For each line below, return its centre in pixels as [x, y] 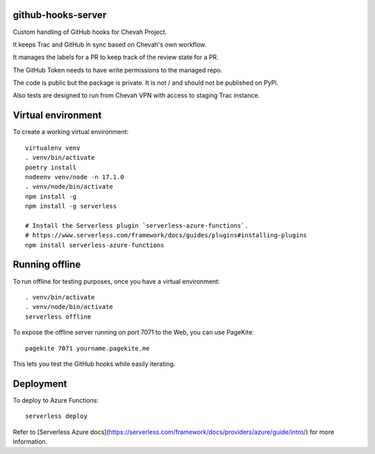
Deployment [40, 384]
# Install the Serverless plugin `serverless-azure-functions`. [137, 225]
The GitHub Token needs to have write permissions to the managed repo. [118, 70]
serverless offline [58, 317]
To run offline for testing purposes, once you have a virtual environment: [116, 281]
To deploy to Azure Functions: [56, 400]
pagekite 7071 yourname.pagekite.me [87, 348]
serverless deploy [57, 416]
